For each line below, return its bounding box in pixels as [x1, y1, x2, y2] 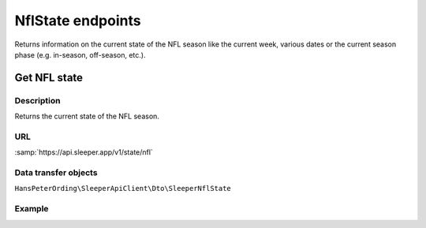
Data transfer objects [14, 167, 98, 178]
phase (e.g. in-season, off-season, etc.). [14, 50, 146, 59]
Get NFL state [14, 71, 83, 84]
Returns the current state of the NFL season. [14, 111, 159, 121]
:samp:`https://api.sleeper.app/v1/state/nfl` [14, 148, 153, 157]
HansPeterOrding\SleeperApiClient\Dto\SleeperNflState [14, 184, 232, 193]
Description [14, 95, 61, 106]
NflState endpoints [14, 12, 141, 29]
